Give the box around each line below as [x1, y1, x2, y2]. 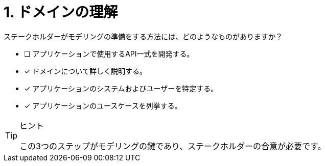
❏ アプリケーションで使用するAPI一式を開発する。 [24, 49, 194, 58]
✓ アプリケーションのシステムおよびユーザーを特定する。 [24, 84, 218, 93]
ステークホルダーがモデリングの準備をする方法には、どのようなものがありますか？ [4, 32, 283, 41]
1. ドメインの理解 [4, 4, 118, 21]
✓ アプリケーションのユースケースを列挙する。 [24, 101, 182, 110]
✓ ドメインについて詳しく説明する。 [24, 66, 147, 75]
